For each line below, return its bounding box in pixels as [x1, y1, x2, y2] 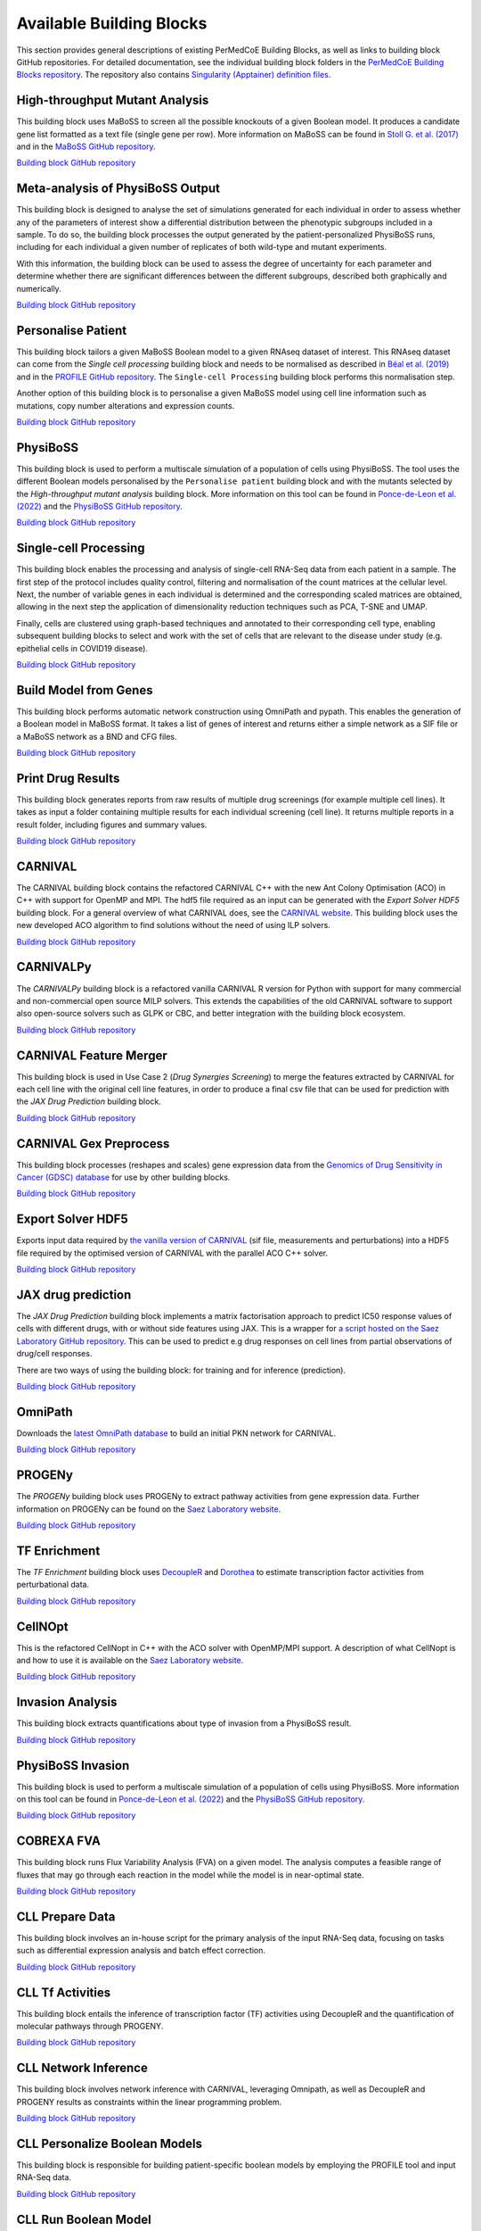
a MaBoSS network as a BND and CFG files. [16, 731, 177, 742]
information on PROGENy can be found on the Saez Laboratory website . [16, 1504, 281, 1514]
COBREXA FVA [16, 1834, 102, 1849]
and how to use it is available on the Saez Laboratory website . [16, 1655, 244, 1665]
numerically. [16, 283, 61, 294]
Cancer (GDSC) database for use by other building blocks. [16, 1172, 231, 1182]
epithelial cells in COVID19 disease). [16, 643, 149, 653]
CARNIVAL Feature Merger [16, 1048, 168, 1063]
